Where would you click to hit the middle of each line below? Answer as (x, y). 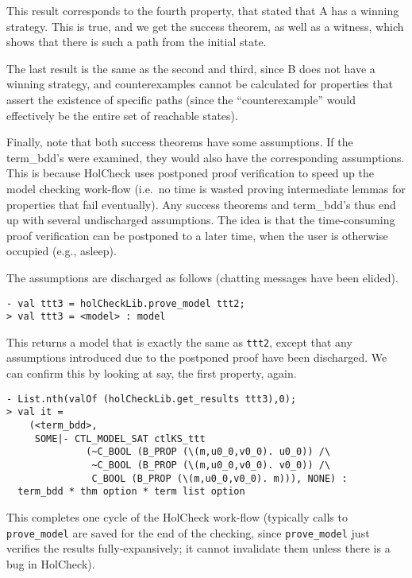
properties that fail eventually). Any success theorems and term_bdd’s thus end (201, 204)
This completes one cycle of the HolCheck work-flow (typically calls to (177, 516)
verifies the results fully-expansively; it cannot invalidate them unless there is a (198, 548)
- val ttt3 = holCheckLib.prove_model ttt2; (126, 303)
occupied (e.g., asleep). (62, 251)
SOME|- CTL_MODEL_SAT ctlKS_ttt (120, 438)
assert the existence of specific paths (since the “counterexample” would (181, 99)
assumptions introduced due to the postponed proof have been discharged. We (197, 357)
